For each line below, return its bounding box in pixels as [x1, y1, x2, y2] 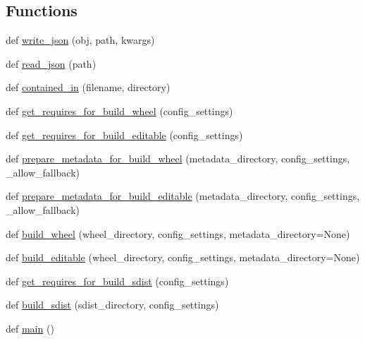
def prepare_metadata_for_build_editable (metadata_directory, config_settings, [6, 189, 360, 203]
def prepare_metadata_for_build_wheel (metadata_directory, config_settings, [6, 151, 350, 166]
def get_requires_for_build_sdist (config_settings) [6, 273, 229, 288]
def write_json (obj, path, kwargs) [6, 32, 155, 47]
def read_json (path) [6, 56, 97, 71]
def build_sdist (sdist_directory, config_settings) [6, 297, 219, 312]
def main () [6, 321, 54, 335]
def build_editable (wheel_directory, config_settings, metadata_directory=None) [6, 250, 360, 265]
